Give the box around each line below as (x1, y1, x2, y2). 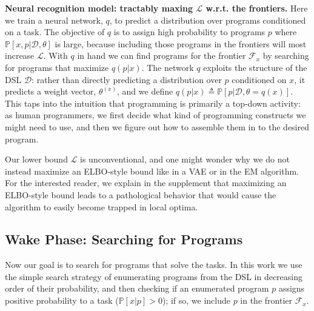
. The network (141, 61, 194, 73)
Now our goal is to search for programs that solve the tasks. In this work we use (5, 258, 302, 271)
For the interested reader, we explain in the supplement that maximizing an (5, 176, 287, 189)
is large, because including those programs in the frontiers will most (55, 37, 307, 50)
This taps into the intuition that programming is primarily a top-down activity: (5, 96, 301, 109)
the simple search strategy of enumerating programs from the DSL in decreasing (5, 270, 303, 283)
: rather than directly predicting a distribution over (32, 73, 222, 85)
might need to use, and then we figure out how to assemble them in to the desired (5, 120, 309, 133)
